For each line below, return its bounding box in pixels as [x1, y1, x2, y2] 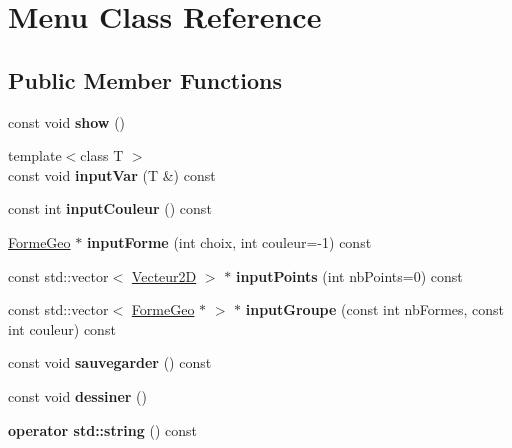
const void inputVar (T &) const [8, 164, 216, 185]
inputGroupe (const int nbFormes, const [245, 299, 505, 320]
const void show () [8, 111, 126, 132]
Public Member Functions [8, 64, 282, 95]
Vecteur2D [131, 265, 197, 286]
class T [80, 145, 124, 166]
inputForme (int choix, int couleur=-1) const [86, 231, 372, 252]
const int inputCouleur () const [8, 198, 212, 219]
